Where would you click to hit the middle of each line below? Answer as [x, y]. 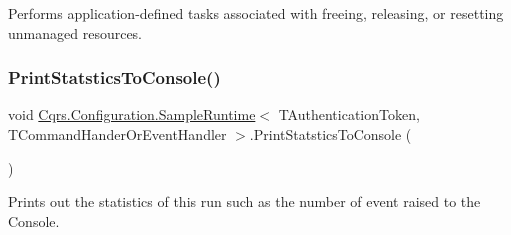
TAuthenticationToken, [349, 114]
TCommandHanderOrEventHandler [117, 134]
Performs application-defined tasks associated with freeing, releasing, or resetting [256, 13]
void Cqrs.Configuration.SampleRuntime [132, 114]
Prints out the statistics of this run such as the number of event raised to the [244, 201]
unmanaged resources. [75, 32]
